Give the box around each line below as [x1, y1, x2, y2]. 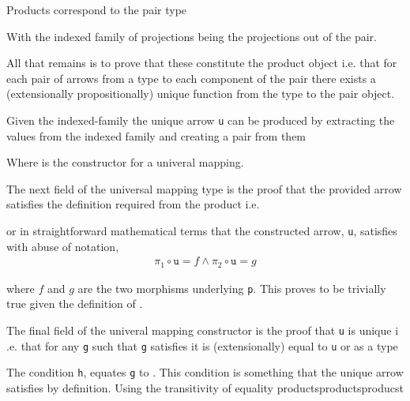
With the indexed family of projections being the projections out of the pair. [6, 28, 377, 44]
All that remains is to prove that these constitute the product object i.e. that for [6, 54, 397, 71]
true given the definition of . [6, 295, 143, 312]
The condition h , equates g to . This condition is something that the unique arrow [6, 364, 404, 380]
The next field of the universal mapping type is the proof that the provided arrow [6, 180, 402, 197]
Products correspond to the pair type [6, 2, 187, 17]
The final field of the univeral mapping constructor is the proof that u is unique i [6, 321, 399, 338]
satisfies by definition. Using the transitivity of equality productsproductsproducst [6, 379, 404, 395]
